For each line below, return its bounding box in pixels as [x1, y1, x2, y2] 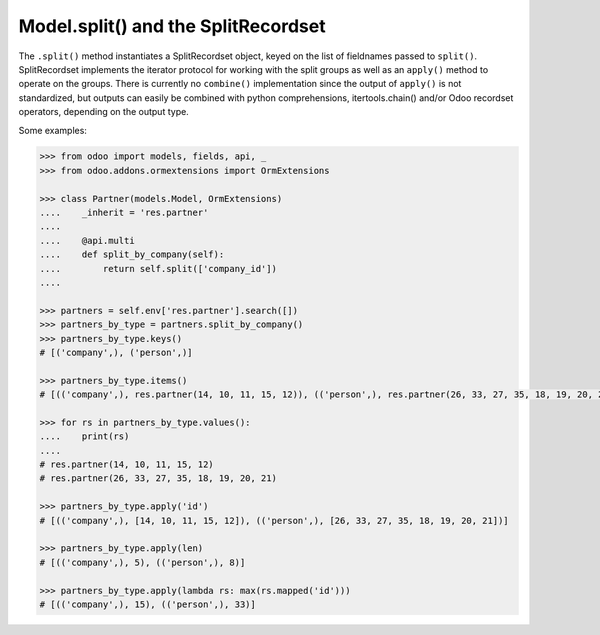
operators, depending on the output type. [18, 106, 189, 118]
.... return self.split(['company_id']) [39, 263, 277, 274]
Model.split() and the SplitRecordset [18, 15, 326, 37]
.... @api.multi [39, 235, 135, 246]
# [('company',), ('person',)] [39, 346, 194, 358]
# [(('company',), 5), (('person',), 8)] [39, 556, 246, 568]
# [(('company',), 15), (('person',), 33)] [39, 598, 257, 610]
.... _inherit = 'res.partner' [39, 207, 209, 219]
